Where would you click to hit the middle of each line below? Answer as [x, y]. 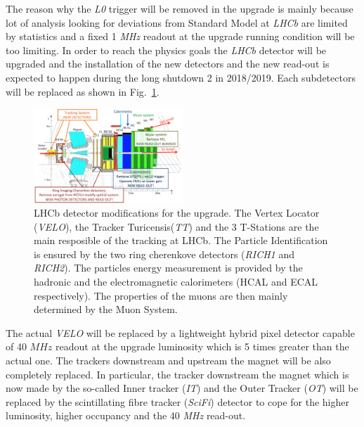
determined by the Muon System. [106, 309]
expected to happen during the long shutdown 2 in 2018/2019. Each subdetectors [181, 77]
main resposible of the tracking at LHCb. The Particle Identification [181, 240]
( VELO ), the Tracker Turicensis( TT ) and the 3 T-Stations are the [176, 226]
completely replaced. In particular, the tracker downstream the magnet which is [177, 374]
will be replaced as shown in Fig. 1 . [83, 91]
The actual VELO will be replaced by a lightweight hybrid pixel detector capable [180, 332]
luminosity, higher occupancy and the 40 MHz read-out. [126, 415]
